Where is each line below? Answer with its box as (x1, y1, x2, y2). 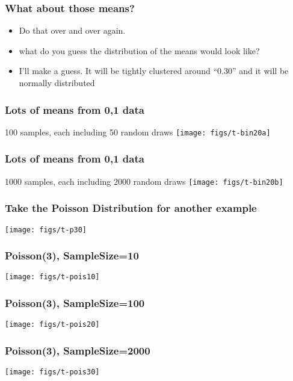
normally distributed (19, 76, 95, 88)
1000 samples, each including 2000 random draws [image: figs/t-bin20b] (5, 175, 283, 187)
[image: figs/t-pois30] (5, 368, 100, 377)
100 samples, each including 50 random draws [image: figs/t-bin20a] (5, 125, 271, 138)
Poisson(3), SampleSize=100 (5, 296, 145, 311)
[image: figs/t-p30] (5, 225, 87, 234)
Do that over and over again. (19, 24, 126, 37)
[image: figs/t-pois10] (5, 273, 100, 282)
